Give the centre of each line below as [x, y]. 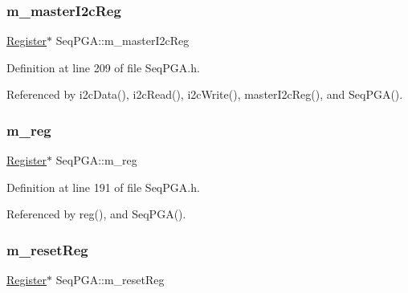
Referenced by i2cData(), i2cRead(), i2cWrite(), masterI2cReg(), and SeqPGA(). [205, 94]
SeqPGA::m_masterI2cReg [122, 41]
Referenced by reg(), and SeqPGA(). [96, 214]
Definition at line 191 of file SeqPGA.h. [103, 187]
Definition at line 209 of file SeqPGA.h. [103, 67]
